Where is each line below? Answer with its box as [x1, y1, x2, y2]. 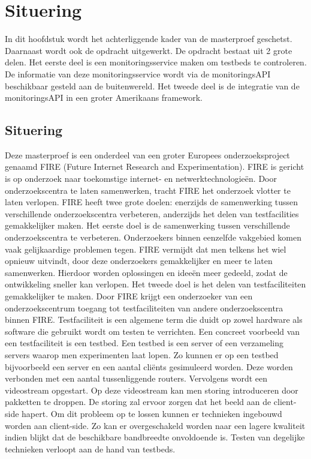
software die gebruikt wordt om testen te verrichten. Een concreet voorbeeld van [5, 325, 300, 337]
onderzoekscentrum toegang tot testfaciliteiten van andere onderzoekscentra [5, 301, 283, 314]
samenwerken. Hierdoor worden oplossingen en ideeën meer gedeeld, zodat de [5, 266, 288, 278]
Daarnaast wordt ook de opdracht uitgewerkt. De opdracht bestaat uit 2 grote [5, 44, 292, 56]
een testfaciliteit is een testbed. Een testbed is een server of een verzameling [5, 337, 284, 349]
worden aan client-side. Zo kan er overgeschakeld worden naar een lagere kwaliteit [5, 419, 306, 431]
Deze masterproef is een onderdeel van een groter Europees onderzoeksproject [5, 148, 290, 161]
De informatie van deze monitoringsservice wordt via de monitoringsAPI [5, 67, 271, 80]
